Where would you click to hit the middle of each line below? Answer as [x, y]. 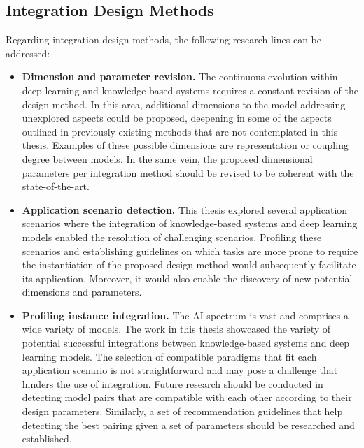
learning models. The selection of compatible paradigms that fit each [169, 356]
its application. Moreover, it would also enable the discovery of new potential [187, 278]
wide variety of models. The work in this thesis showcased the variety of [176, 329]
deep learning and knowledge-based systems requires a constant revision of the [190, 90]
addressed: [28, 53]
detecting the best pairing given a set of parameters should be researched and [188, 425]
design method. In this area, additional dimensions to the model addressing [184, 104]
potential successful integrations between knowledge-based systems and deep [186, 343]
